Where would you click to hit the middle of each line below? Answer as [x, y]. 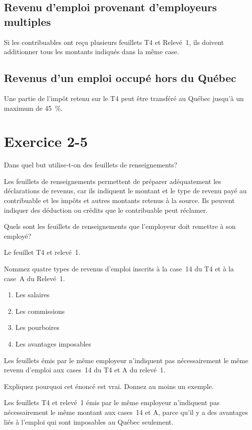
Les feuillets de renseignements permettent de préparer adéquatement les [113, 181]
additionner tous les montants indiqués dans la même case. [92, 51]
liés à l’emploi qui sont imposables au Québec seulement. [89, 421]
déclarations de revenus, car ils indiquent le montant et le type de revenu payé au [126, 191]
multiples [28, 21]
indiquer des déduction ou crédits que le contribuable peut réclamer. [106, 210]
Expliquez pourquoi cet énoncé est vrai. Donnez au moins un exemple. [109, 386]
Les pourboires [37, 327]
